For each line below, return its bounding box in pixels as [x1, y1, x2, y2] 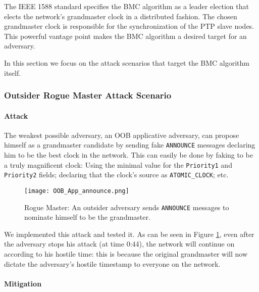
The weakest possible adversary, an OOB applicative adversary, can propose [4, 129, 239, 140]
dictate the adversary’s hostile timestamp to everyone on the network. [4, 258, 221, 269]
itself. [4, 67, 21, 78]
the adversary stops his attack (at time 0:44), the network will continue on [4, 238, 235, 249]
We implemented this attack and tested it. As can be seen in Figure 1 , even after [4, 228, 254, 239]
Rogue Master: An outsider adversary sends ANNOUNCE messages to [24, 202, 229, 212]
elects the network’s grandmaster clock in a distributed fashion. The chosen [4, 11, 237, 21]
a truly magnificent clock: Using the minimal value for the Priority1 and [4, 159, 232, 170]
